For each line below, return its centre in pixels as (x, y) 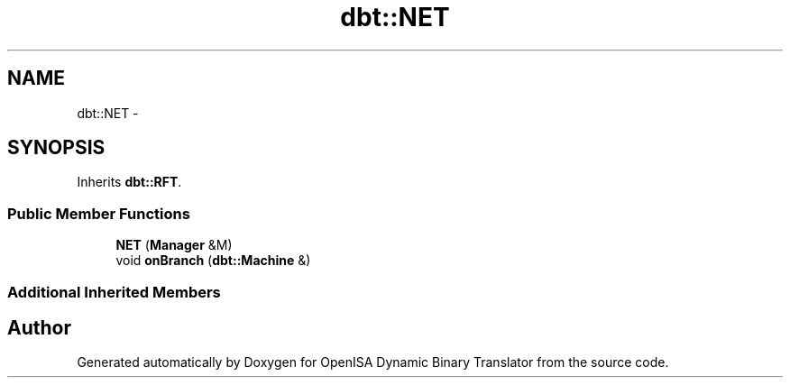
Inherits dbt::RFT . (129, 182)
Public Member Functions (99, 213)
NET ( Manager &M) (174, 245)
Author (39, 327)
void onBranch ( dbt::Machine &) (213, 261)
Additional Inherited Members (114, 292)
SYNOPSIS (56, 148)
